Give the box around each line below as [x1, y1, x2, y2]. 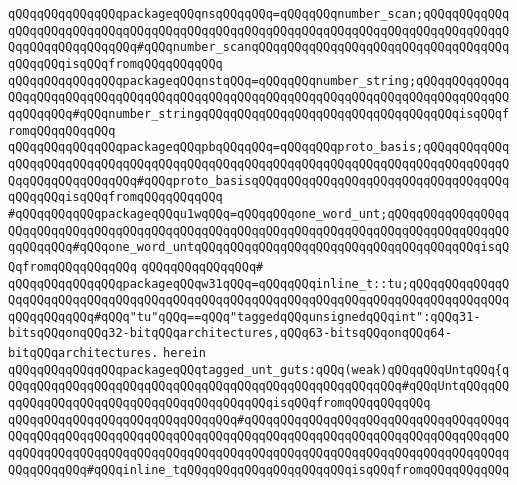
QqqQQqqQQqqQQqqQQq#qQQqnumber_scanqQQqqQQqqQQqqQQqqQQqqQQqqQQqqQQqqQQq [8, 40, 510, 55]
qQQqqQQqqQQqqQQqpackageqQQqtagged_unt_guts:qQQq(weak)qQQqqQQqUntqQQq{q [8, 362, 510, 377]
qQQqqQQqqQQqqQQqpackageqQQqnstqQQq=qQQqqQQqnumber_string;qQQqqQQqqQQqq [8, 73, 510, 88]
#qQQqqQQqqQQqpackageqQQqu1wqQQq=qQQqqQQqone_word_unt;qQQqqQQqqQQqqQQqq [8, 206, 510, 221]
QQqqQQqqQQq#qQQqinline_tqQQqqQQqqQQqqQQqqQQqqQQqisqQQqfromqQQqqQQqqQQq [8, 462, 510, 477]
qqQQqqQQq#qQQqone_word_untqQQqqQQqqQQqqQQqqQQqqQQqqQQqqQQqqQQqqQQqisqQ [8, 240, 510, 255]
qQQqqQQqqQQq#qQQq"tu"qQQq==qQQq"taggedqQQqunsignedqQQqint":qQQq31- [8, 309, 481, 324]
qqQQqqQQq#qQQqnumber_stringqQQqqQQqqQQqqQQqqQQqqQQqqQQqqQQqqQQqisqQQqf [8, 106, 510, 121]
